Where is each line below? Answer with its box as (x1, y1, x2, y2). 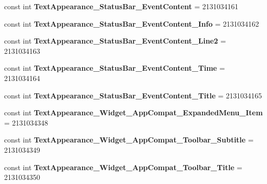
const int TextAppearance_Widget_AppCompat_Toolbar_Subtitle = (4, 134, 254, 145)
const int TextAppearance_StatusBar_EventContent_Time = (4, 63, 225, 73)
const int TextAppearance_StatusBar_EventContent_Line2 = (4, 35, 226, 46)
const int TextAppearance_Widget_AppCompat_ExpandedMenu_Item (4, 107, 263, 118)
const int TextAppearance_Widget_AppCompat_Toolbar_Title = (4, 161, 242, 172)
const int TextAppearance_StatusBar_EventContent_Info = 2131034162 (4, 18, 259, 29)
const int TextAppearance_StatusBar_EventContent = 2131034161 (4, 1, 239, 11)
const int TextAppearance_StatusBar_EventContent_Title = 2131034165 (4, 90, 262, 100)
